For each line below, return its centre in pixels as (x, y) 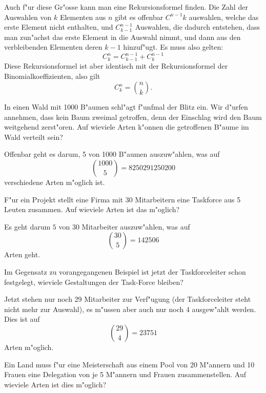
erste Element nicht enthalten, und (59, 27)
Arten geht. (22, 254)
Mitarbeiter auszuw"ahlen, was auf (136, 226)
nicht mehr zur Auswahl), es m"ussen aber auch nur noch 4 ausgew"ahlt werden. (130, 309)
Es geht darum (27, 226)
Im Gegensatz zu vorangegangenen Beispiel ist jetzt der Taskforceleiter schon (125, 272)
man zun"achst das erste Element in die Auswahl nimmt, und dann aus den (122, 37)
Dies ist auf (22, 319)
